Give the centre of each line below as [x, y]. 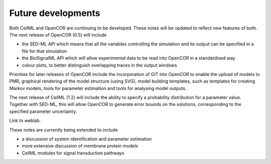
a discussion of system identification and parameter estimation [87, 139]
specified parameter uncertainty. [43, 111]
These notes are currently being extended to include [63, 129]
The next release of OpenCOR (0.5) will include [58, 34]
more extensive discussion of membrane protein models [80, 146]
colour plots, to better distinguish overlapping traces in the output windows [100, 65]
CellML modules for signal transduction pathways [73, 153]
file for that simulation [44, 51]
